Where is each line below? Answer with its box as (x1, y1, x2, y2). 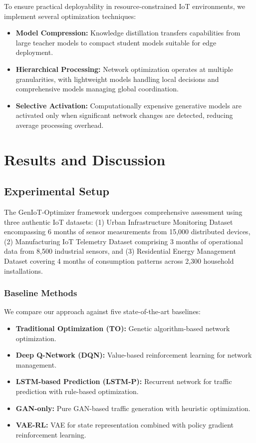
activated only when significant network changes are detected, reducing (15, 110, 233, 120)
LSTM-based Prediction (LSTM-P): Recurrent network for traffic (15, 376, 232, 387)
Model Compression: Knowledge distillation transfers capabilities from (15, 27, 241, 38)
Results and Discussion (4, 149, 166, 169)
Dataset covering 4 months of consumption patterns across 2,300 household (4, 256, 234, 266)
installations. (4, 265, 43, 276)
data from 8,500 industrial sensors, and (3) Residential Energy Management (4, 246, 236, 256)
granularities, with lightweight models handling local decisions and (15, 73, 219, 84)
